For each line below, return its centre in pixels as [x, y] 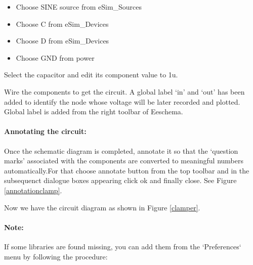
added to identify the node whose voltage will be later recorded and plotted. [122, 101]
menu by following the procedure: [56, 256]
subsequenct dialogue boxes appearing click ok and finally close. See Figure [120, 180]
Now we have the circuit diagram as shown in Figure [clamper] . [102, 207]
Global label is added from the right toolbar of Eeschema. [94, 112]
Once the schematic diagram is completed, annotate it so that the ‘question [121, 150]
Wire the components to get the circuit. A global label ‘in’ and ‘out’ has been [124, 91]
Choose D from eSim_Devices [62, 41]
